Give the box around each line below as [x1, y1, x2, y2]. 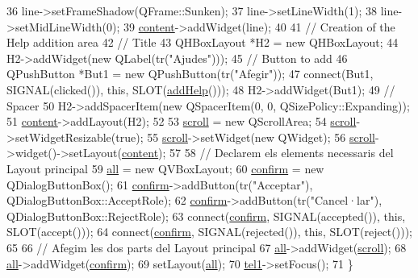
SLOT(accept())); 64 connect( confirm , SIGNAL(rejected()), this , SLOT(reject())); [6, 223, 412, 240]
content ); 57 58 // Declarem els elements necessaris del [122, 144, 394, 161]
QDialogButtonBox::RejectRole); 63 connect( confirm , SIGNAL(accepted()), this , [6, 207, 406, 224]
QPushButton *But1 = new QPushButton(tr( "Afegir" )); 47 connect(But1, [6, 65, 374, 82]
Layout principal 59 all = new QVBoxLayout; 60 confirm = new [6, 160, 324, 176]
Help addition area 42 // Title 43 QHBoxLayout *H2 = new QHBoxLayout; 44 [6, 34, 399, 51]
